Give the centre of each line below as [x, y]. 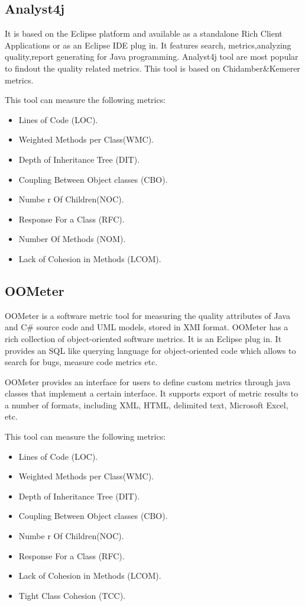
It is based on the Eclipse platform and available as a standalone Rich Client [144, 33]
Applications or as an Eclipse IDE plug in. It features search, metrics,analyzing [148, 45]
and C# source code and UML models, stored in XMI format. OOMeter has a [147, 327]
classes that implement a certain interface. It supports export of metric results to [152, 393]
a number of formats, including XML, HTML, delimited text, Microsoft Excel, [147, 404]
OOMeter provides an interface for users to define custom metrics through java [148, 381]
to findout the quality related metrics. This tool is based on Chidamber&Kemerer [152, 68]
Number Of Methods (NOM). [72, 239]
